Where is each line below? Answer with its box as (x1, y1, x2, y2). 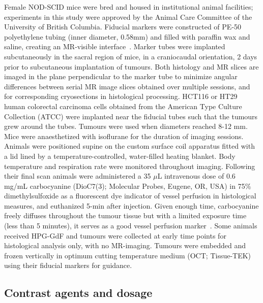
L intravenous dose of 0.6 (157, 171, 236, 181)
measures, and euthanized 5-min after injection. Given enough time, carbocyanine (4, 200, 259, 211)
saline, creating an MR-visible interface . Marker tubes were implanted (4, 41, 225, 52)
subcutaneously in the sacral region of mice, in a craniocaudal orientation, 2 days (4, 51, 257, 61)
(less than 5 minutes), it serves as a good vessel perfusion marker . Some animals (4, 220, 257, 231)
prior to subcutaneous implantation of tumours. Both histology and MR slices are (4, 61, 259, 72)
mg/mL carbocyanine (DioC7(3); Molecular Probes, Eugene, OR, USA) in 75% (4, 180, 251, 191)
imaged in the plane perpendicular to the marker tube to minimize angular (4, 71, 238, 82)
